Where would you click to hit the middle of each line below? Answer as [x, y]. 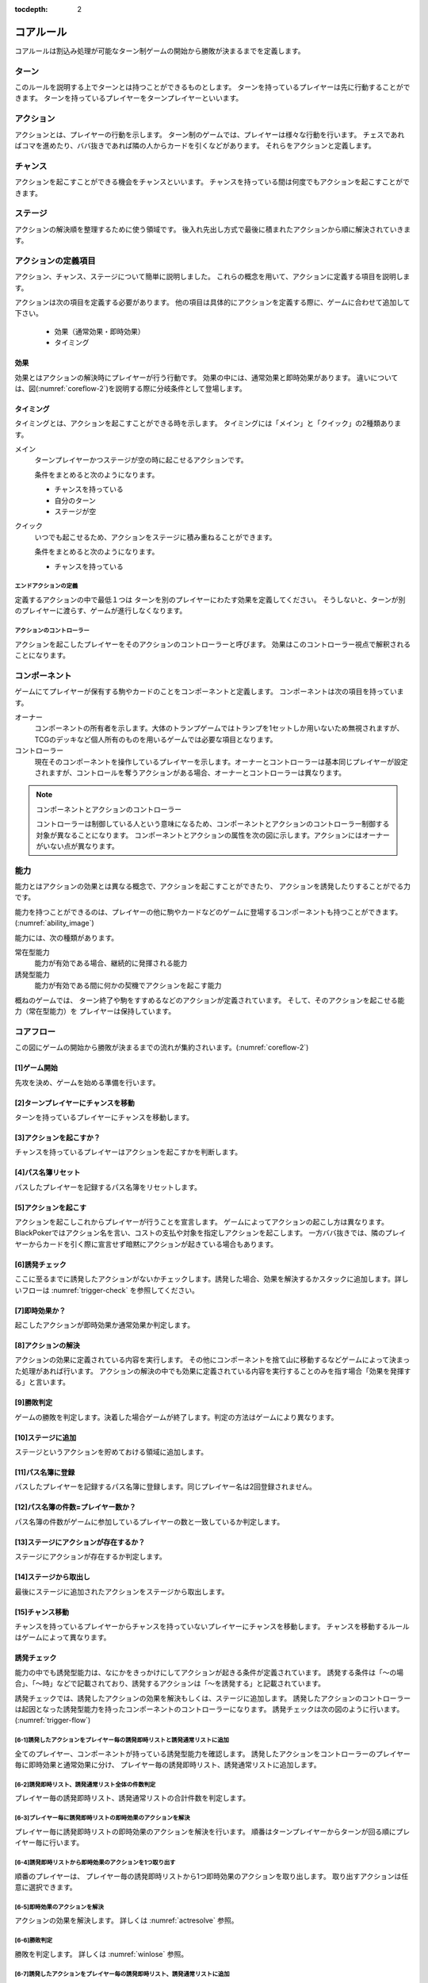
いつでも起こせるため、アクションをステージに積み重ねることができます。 [155, 537]
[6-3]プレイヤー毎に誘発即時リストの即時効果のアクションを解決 [102, 1818]
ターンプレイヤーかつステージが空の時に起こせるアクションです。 [141, 460]
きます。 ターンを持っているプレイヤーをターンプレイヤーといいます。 [129, 98]
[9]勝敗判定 [34, 1402]
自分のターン [75, 501]
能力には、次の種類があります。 [67, 938]
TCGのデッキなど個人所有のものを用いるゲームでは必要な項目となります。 [156, 739]
